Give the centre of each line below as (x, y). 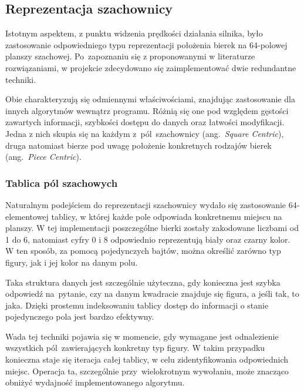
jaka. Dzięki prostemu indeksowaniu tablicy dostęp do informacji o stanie (137, 305)
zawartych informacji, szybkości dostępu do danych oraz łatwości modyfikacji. (145, 122)
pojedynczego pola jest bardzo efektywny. (80, 316)
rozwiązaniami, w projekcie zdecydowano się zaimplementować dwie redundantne (151, 67)
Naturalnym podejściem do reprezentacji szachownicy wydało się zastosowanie (146, 204)
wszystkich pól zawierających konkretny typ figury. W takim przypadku (135, 348)
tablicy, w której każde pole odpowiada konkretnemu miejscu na (167, 216)
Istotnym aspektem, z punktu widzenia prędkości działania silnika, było (134, 33)
